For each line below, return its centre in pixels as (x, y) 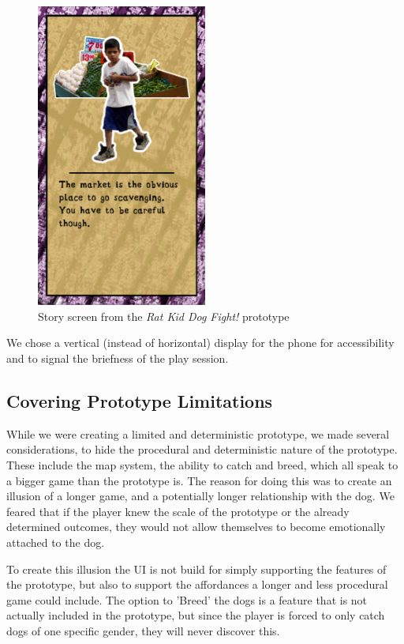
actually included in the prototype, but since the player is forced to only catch (196, 615)
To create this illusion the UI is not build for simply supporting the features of (196, 569)
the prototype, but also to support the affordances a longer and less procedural (197, 584)
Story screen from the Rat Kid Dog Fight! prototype (164, 316)
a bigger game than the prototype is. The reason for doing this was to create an (199, 480)
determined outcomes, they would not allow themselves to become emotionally (196, 527)
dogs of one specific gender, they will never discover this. (143, 630)
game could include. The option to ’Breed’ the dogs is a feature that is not (187, 599)
